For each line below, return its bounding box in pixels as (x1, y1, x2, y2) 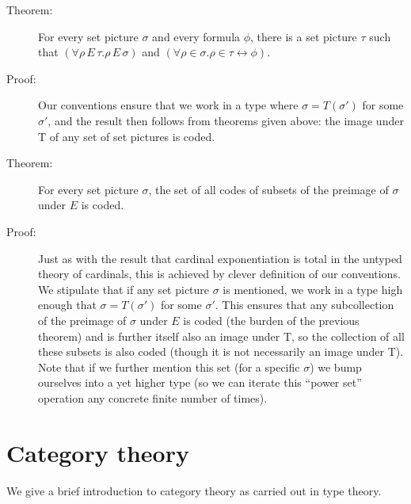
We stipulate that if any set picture (38, 281, 210, 297)
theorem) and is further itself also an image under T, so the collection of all (38, 327, 405, 344)
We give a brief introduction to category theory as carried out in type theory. (6, 482, 382, 498)
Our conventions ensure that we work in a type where (38, 97, 299, 113)
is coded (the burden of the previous (183, 311, 360, 328)
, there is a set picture (250, 28, 357, 44)
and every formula (152, 28, 241, 44)
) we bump (310, 358, 362, 375)
